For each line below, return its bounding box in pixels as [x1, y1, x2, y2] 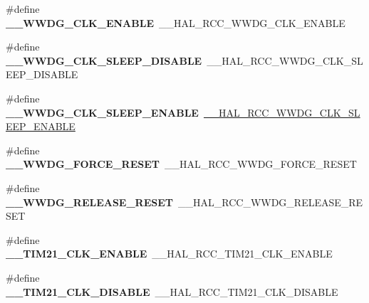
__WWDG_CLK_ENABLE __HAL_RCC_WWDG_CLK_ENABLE [6, 15, 345, 30]
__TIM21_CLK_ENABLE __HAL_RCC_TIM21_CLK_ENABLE [6, 246, 333, 261]
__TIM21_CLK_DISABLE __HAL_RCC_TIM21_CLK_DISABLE [6, 284, 338, 299]
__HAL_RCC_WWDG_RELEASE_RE [177, 194, 363, 209]
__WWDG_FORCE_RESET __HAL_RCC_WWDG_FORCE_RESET [6, 156, 357, 171]
